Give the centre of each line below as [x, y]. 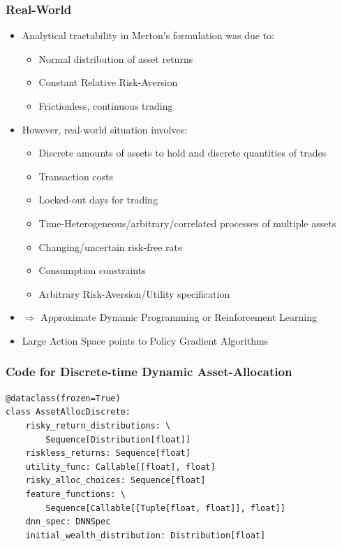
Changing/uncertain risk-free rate [111, 246]
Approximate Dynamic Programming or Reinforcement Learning [179, 317]
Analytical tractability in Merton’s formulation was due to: [148, 35]
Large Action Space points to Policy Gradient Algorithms [145, 340]
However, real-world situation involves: [105, 129]
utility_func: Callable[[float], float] [120, 467]
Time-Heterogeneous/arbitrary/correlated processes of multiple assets [187, 223]
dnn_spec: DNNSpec [68, 522]
